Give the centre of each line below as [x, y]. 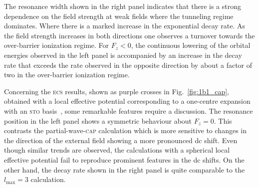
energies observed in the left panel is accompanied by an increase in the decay [123, 55]
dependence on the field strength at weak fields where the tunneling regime [119, 16]
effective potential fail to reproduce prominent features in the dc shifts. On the [124, 159]
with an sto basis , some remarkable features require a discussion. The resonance [129, 110]
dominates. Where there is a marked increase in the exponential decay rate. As [125, 26]
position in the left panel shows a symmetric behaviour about [98, 120]
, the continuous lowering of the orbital [191, 45]
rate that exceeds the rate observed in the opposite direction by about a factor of [128, 65]
